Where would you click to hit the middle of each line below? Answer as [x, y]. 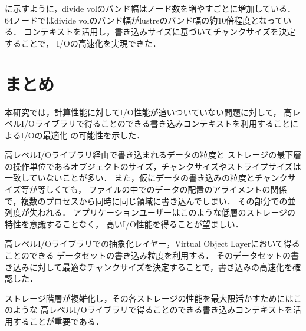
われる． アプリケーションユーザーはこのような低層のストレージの [167, 212]
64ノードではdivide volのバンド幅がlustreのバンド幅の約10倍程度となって [144, 20]
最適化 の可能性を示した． [94, 135]
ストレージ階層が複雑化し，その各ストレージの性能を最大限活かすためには [149, 298]
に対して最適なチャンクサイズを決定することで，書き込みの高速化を [161, 267]
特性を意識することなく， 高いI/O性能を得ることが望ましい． [124, 224]
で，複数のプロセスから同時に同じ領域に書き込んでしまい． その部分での [146, 201]
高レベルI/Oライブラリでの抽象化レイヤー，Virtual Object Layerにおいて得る [152, 244]
